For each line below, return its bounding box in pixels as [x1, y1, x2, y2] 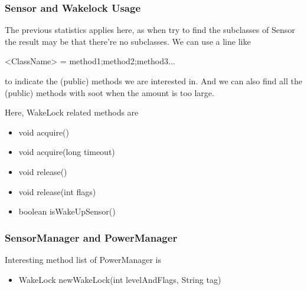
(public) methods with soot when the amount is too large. [5, 86, 214, 98]
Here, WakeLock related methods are [5, 106, 139, 118]
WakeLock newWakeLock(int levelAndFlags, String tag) [18, 273, 221, 285]
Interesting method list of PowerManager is [5, 253, 161, 265]
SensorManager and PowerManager [5, 230, 178, 245]
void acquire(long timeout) [18, 146, 115, 158]
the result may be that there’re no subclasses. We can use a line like [5, 35, 251, 47]
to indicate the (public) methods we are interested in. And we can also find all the [5, 75, 302, 87]
